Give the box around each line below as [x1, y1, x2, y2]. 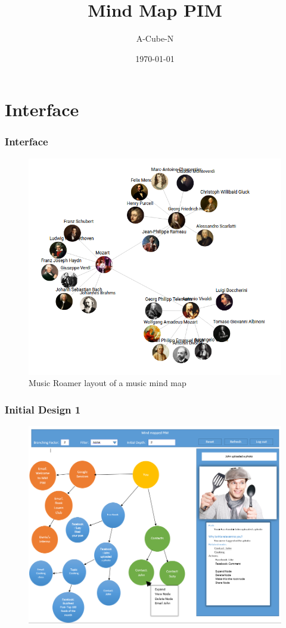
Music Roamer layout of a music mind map [29, 377, 186, 389]
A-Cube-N [136, 32, 174, 45]
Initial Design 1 [5, 402, 81, 416]
